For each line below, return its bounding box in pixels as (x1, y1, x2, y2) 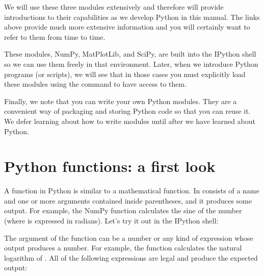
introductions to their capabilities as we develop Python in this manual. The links (4, 11, 260, 22)
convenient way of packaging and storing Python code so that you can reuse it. (4, 106, 251, 116)
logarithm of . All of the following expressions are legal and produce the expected (4, 252, 258, 263)
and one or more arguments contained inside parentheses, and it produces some (4, 195, 252, 206)
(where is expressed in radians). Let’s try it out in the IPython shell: (4, 215, 219, 226)
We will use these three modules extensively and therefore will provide (4, 2, 224, 12)
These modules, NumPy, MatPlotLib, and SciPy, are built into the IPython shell (4, 48, 256, 59)
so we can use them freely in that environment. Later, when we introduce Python (4, 58, 258, 69)
